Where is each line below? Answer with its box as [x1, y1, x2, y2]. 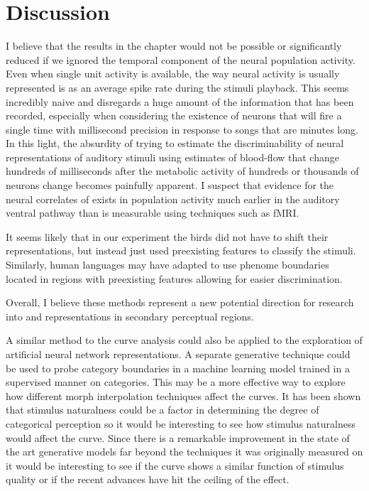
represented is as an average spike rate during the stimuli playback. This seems [6, 80, 349, 95]
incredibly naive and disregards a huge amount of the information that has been [6, 94, 354, 109]
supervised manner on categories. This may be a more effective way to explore [6, 374, 346, 389]
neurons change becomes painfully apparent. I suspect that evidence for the [6, 178, 334, 193]
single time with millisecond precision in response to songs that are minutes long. [6, 122, 358, 136]
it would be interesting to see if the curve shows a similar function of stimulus [6, 458, 344, 473]
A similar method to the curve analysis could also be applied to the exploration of [6, 333, 363, 347]
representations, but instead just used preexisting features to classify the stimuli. [6, 243, 356, 258]
